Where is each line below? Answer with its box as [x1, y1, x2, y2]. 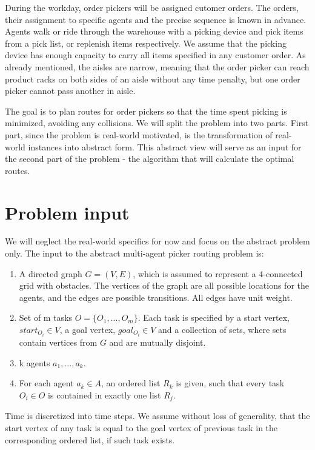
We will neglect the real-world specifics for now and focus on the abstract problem [5, 235, 310, 247]
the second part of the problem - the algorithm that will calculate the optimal [5, 152, 294, 165]
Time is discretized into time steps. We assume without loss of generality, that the [5, 409, 310, 422]
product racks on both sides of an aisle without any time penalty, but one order [5, 72, 300, 85]
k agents [19, 356, 50, 369]
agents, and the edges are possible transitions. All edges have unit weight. [19, 290, 293, 303]
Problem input [5, 200, 130, 224]
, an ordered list [101, 377, 161, 389]
